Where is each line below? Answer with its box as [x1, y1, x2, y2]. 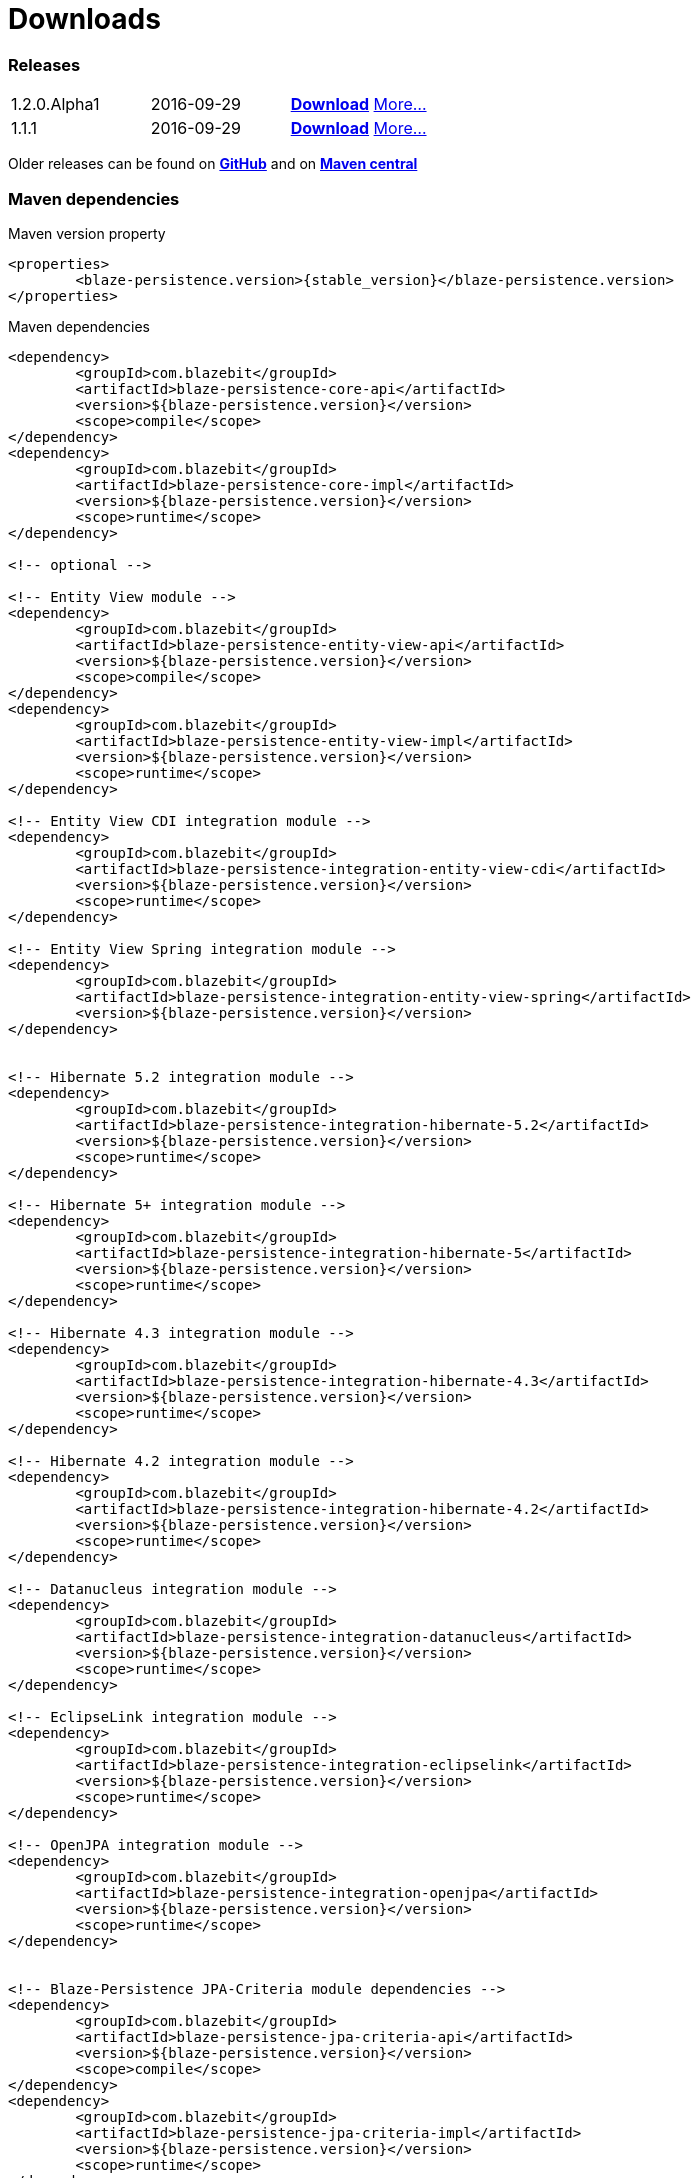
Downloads [8, 2, 161, 36]
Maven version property [8, 224, 166, 242]
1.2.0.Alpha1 [11, 94, 100, 115]
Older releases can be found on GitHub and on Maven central [8, 155, 418, 173]
